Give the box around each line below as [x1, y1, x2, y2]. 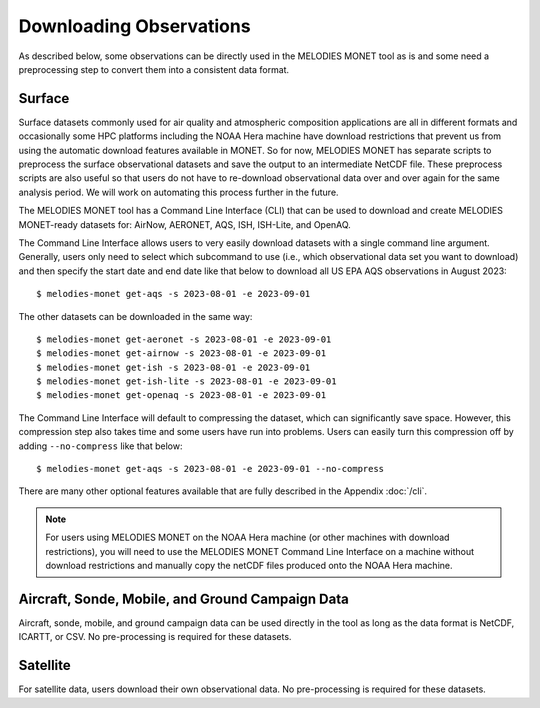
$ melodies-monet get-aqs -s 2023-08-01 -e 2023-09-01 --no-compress [36, 463, 385, 475]
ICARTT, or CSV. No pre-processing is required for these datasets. [18, 631, 292, 643]
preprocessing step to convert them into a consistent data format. [18, 63, 290, 75]
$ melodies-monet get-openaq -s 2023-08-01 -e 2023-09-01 [36, 390, 327, 401]
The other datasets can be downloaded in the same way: [18, 310, 253, 322]
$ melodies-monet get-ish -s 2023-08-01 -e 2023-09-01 [36, 361, 311, 373]
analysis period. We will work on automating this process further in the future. [18, 186, 339, 198]
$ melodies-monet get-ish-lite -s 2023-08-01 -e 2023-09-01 [36, 376, 337, 387]
